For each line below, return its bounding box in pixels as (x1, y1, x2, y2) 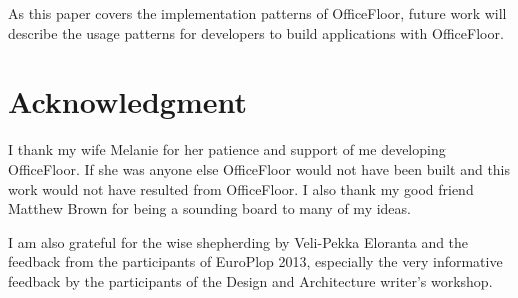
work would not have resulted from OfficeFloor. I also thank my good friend (8, 178, 474, 199)
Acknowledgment (8, 81, 247, 122)
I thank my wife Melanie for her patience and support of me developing (8, 139, 446, 160)
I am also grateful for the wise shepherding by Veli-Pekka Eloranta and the (8, 231, 469, 252)
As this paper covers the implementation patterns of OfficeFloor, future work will (8, 3, 507, 23)
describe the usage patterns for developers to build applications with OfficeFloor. (8, 22, 504, 43)
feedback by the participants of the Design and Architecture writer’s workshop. (8, 270, 493, 291)
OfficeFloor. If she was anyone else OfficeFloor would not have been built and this (8, 158, 511, 179)
